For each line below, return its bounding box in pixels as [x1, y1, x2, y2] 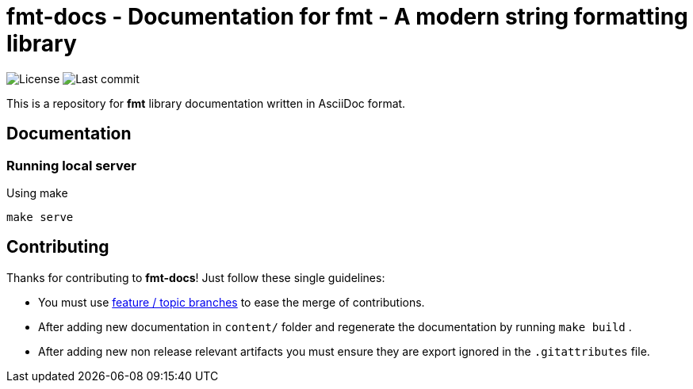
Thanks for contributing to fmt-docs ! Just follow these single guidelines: [6, 270, 385, 284]
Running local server [6, 157, 136, 174]
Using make [6, 185, 68, 200]
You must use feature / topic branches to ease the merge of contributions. [38, 295, 425, 309]
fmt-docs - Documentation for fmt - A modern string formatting [6, 3, 688, 30]
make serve [6, 210, 74, 223]
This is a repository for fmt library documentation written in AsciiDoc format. [6, 96, 406, 110]
